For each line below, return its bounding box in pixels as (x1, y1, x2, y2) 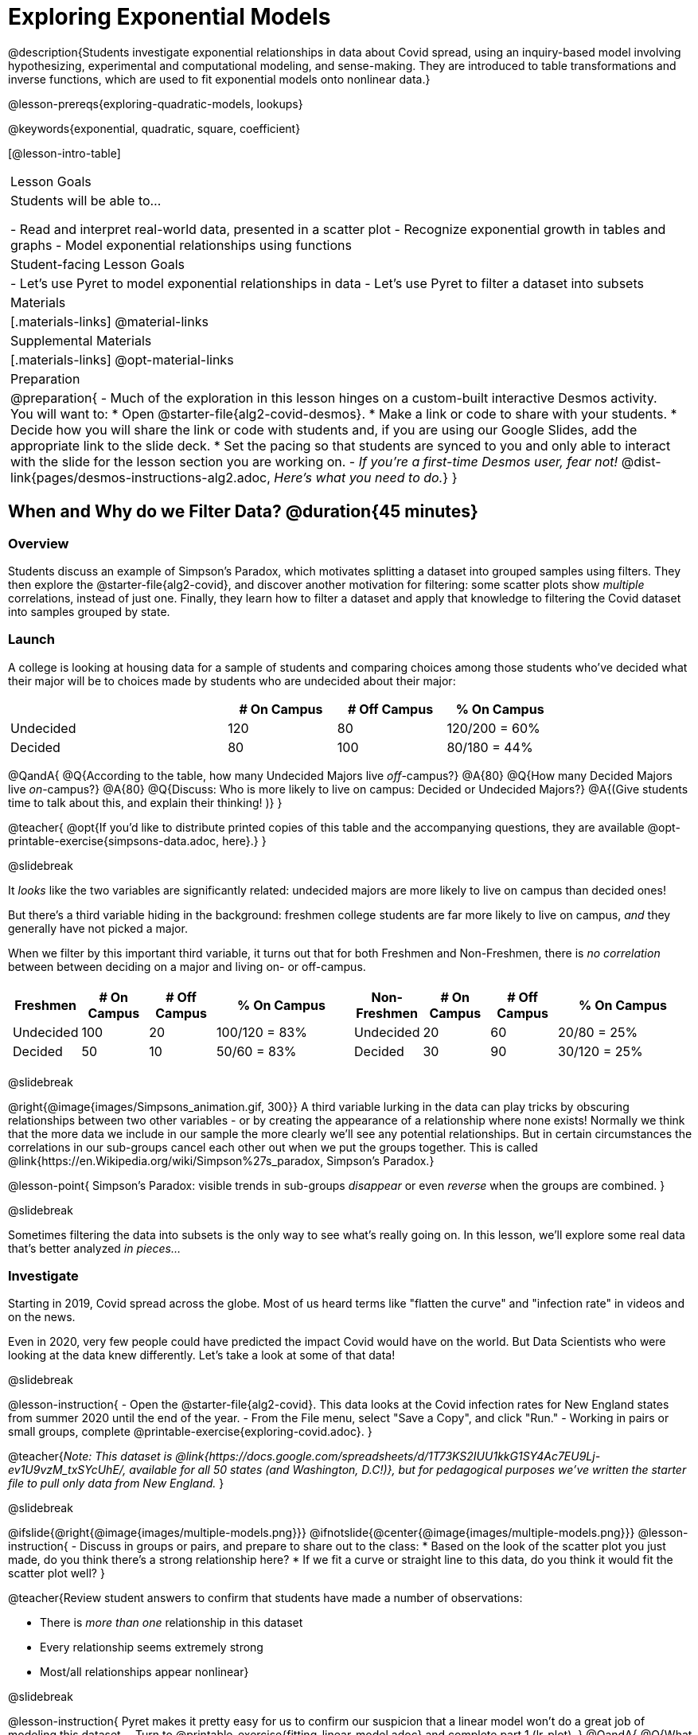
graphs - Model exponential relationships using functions (10, 236, 352, 253)
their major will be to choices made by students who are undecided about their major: (8, 673, 456, 688)
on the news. (8, 1310, 76, 1324)
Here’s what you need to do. (274, 469, 443, 485)
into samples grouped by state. (8, 604, 170, 618)
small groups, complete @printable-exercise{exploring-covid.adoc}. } (8, 1425, 372, 1439)
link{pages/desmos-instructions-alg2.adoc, (10, 469, 271, 485)
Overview (8, 535, 69, 552)
